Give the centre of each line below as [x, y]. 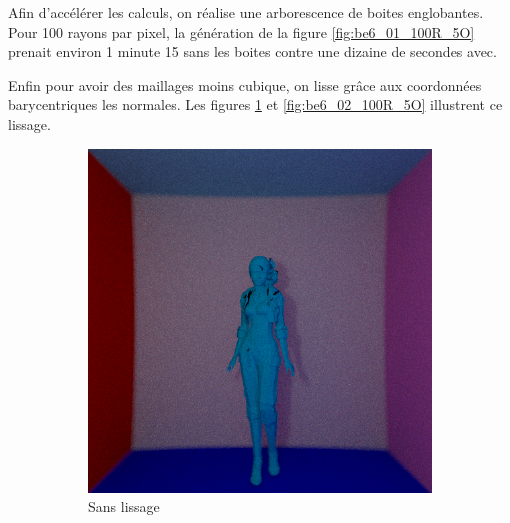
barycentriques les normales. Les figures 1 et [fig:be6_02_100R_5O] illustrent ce [255, 104]
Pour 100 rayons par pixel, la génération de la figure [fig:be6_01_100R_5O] [241, 31]
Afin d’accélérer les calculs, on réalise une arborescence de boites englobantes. [246, 12]
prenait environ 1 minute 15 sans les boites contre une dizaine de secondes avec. [252, 51]
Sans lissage [124, 506]
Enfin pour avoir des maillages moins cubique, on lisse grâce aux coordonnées [245, 84]
